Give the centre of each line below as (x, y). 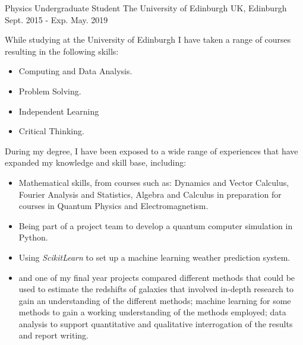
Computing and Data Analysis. (75, 71)
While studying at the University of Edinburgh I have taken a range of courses (148, 39)
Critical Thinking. (51, 131)
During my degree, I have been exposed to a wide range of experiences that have (151, 151)
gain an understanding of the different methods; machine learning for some (155, 300)
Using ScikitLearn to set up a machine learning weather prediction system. (154, 257)
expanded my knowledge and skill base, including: (96, 162)
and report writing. (54, 335)
